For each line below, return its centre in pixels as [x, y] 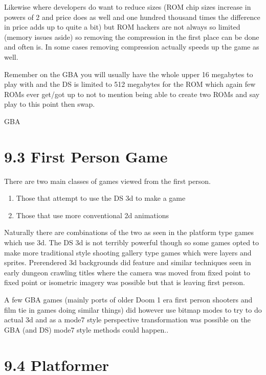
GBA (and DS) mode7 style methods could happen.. [86, 329]
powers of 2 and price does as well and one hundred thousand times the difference [132, 17]
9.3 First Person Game [86, 156]
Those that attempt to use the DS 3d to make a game [101, 198]
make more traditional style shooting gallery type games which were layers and [128, 252]
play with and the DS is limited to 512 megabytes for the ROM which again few [130, 84]
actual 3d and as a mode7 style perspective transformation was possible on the [128, 320]
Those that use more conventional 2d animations [92, 215]
